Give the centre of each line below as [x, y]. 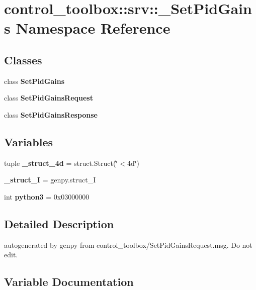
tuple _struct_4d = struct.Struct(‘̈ [61, 163]
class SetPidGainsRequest [49, 98]
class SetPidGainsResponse [51, 114]
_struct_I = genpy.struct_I [50, 180]
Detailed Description [59, 223]
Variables [29, 141]
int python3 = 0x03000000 [47, 196]
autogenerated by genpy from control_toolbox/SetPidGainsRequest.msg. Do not [128, 245]
